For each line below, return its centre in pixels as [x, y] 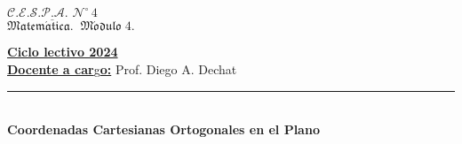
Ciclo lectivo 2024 [63, 52]
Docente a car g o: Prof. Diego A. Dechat [122, 69]
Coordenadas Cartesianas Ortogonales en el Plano [163, 129]
